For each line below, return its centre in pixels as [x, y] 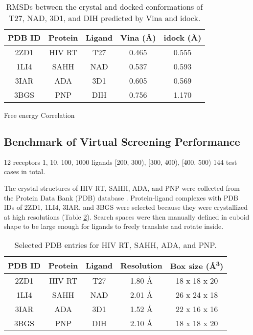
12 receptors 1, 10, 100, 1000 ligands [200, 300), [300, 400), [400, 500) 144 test [121, 162]
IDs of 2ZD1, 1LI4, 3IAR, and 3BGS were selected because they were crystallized [126, 207]
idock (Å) [183, 37]
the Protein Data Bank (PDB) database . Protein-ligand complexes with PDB [121, 197]
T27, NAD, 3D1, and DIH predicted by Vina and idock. [104, 18]
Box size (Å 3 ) [197, 265]
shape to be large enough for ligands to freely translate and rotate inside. [114, 226]
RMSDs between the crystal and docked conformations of [104, 7]
